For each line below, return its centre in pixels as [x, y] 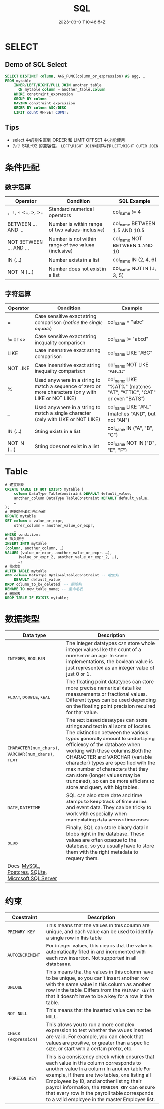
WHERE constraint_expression [43, 94]
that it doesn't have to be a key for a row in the [99, 996]
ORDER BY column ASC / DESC [40, 108]
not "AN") [119, 420]
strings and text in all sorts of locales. [109, 726]
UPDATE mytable [20, 516]
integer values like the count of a [104, 649]
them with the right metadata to [102, 852]
